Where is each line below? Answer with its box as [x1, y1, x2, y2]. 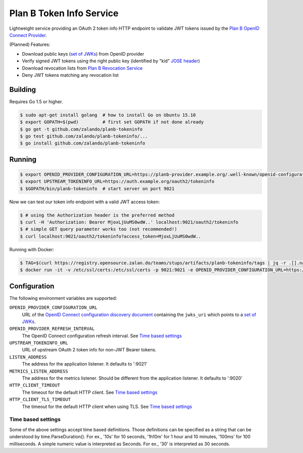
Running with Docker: [9, 246, 54, 252]
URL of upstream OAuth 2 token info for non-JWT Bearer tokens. [22, 347, 157, 353]
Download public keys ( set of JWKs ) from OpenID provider [22, 51, 144, 57]
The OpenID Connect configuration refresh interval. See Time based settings [22, 333, 182, 339]
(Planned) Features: [9, 41, 50, 48]
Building [9, 85, 36, 94]
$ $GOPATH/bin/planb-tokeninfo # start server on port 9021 [20, 186, 175, 192]
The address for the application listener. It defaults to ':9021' [22, 361, 147, 367]
